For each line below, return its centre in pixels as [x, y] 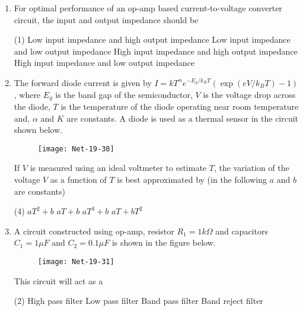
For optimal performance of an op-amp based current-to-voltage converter [148, 8]
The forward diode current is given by [83, 82]
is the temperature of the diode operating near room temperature [180, 107]
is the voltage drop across [249, 94]
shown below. [38, 130]
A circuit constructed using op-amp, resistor [94, 231]
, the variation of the [251, 168]
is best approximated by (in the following [192, 180]
